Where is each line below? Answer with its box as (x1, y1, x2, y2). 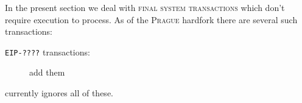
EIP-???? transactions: (5, 45, 90, 58)
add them (29, 66, 65, 79)
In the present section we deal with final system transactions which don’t (5, 1, 285, 13)
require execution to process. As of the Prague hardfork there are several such (5, 13, 298, 26)
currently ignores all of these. (5, 87, 113, 99)
